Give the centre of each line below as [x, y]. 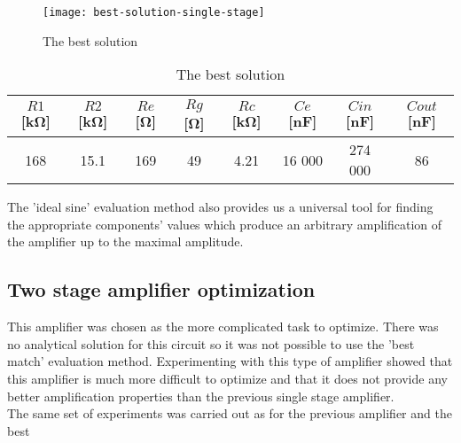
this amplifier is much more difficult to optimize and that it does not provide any [227, 379]
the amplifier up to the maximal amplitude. [125, 241]
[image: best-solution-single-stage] [154, 12]
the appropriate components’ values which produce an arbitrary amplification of [225, 224]
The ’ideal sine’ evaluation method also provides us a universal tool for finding [220, 207]
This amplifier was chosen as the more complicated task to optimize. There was [223, 326]
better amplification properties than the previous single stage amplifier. [201, 396]
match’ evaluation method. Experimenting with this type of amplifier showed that [230, 361]
